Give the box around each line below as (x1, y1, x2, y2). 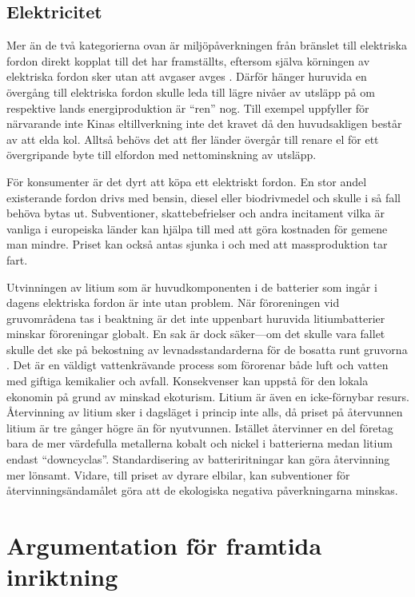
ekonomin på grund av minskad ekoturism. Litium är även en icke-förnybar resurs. (6, 388, 410, 404)
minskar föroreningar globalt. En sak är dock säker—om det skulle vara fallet (6, 325, 385, 342)
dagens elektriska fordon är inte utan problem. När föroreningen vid (6, 294, 340, 311)
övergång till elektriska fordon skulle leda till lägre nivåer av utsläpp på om (6, 83, 375, 100)
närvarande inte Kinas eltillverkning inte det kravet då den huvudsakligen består (6, 115, 402, 132)
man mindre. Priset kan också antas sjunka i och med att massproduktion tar (6, 236, 388, 253)
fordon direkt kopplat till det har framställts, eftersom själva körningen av (6, 52, 370, 69)
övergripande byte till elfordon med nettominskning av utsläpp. (6, 146, 317, 163)
